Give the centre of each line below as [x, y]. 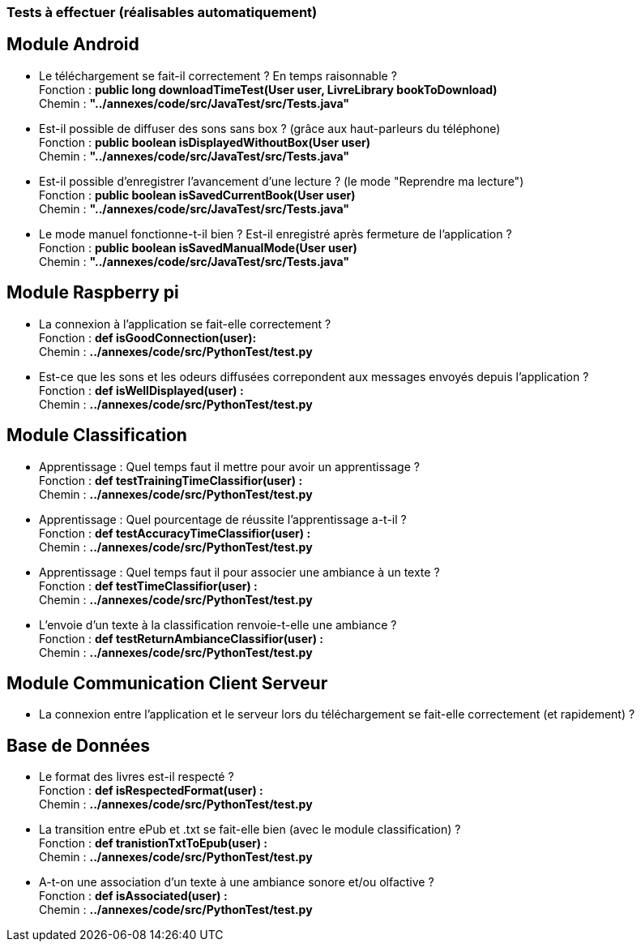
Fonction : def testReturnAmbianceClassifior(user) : [181, 638]
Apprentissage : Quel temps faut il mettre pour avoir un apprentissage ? [229, 466]
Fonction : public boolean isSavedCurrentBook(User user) [197, 195]
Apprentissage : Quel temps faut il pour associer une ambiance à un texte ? [239, 572]
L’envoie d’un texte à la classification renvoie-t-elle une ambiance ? [218, 624]
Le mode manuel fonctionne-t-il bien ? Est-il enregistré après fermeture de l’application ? [276, 234]
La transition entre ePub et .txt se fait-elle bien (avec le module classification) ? [250, 830]
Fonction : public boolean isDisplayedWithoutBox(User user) [205, 142]
